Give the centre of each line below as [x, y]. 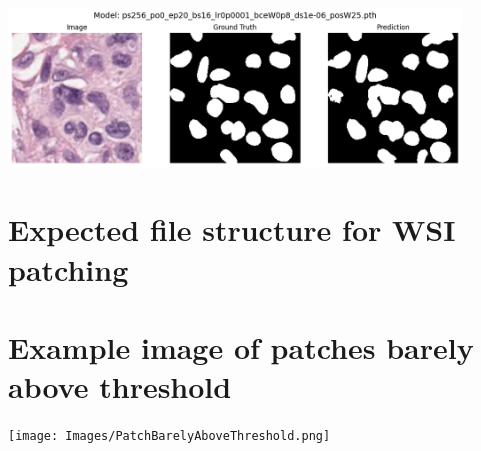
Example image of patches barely [241, 346]
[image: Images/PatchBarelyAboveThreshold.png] [169, 436]
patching [68, 268]
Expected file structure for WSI [232, 229]
